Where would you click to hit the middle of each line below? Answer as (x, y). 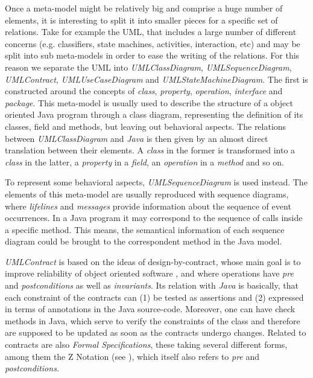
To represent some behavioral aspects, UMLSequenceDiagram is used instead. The (156, 182)
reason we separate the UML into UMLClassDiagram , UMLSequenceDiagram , (148, 67)
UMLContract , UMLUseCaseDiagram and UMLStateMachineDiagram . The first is (156, 79)
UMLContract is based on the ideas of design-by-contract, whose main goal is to (153, 261)
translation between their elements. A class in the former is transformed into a (150, 150)
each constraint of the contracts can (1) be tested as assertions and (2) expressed (154, 297)
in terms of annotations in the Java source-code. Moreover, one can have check (150, 309)
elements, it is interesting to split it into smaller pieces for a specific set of (141, 20)
